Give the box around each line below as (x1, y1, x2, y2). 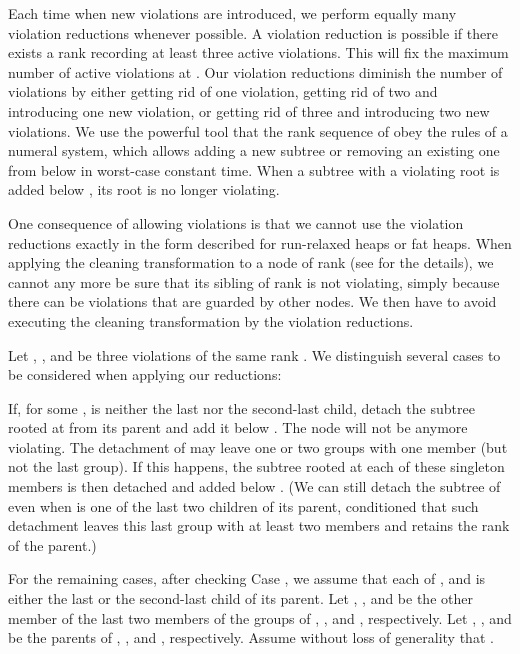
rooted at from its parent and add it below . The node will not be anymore (8, 417, 468, 438)
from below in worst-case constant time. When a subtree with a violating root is (8, 159, 500, 180)
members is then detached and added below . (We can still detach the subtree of (8, 476, 501, 497)
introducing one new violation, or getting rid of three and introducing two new (8, 100, 490, 121)
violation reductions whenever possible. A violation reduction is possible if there (8, 22, 498, 43)
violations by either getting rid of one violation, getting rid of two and (8, 81, 438, 102)
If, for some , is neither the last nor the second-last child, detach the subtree (8, 397, 475, 418)
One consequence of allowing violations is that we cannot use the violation (8, 212, 464, 233)
